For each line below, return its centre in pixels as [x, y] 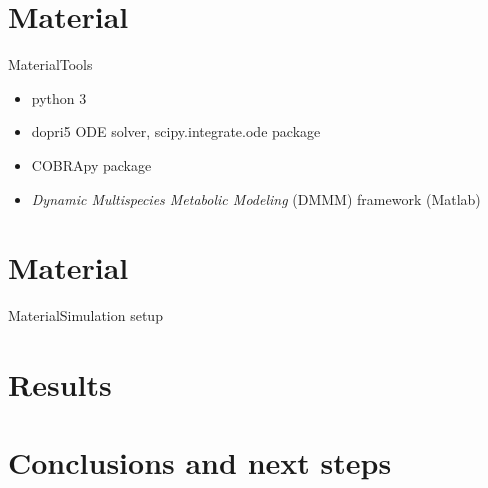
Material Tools [50, 64]
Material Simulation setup [85, 315]
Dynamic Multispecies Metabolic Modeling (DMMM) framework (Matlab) [256, 198]
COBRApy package [91, 164]
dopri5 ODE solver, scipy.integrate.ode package [176, 131]
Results [60, 384]
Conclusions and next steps [200, 462]
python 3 [59, 97]
